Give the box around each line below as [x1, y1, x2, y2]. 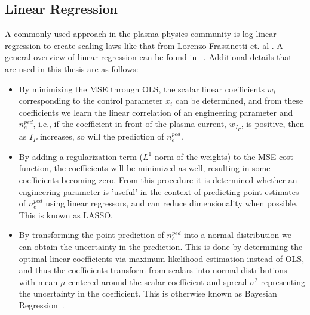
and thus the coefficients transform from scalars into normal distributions [19, 264, 287, 276]
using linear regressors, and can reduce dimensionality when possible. [45, 197, 298, 209]
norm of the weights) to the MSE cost [154, 150, 294, 162]
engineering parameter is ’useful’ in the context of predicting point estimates [19, 185, 299, 197]
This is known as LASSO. [19, 208, 113, 221]
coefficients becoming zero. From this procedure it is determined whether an [19, 174, 297, 186]
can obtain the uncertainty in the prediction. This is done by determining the [19, 240, 303, 252]
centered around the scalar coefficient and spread [68, 275, 247, 288]
